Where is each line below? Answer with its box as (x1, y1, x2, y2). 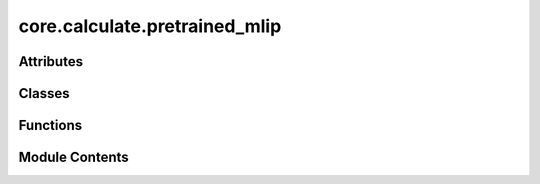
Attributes (18, 53, 84, 70)
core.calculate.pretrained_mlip (18, 15, 282, 37)
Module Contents (18, 149, 129, 166)
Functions (18, 117, 83, 134)
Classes (18, 85, 70, 102)
